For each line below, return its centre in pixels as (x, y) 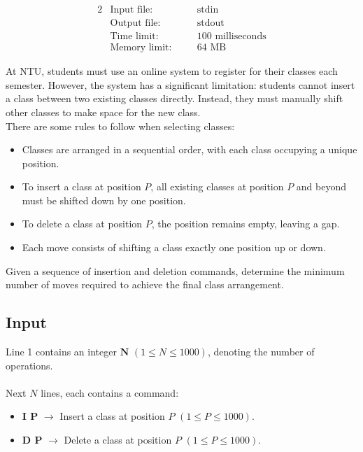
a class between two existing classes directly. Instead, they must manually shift (175, 98)
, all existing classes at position (217, 186)
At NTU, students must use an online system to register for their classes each (172, 71)
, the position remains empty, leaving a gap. (245, 224)
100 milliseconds (232, 37)
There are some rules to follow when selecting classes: (120, 126)
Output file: (135, 23)
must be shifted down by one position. (104, 200)
